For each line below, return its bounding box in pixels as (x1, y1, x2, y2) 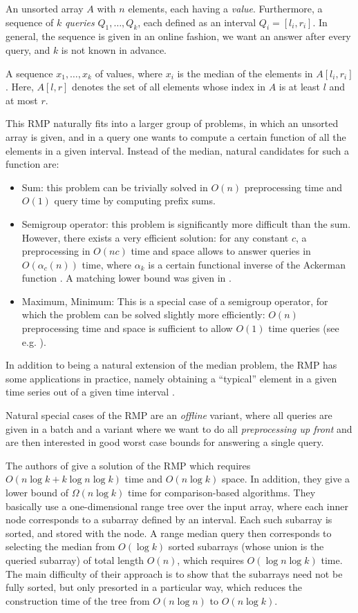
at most (6, 93, 38, 107)
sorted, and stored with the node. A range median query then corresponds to (6, 525, 332, 540)
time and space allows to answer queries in (131, 244, 311, 258)
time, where (82, 257, 132, 271)
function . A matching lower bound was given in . (21, 271, 232, 285)
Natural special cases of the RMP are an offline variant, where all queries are (6, 408, 332, 422)
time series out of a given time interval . (6, 385, 175, 399)
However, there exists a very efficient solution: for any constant (21, 230, 289, 244)
